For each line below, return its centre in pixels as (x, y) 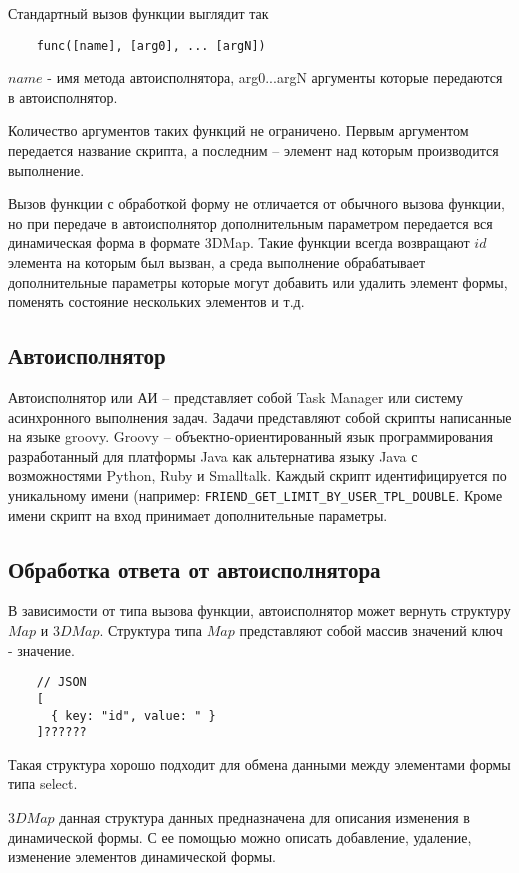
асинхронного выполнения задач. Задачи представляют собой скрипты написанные (260, 416)
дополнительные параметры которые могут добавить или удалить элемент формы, (258, 281)
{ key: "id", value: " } (133, 715)
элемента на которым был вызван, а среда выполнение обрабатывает (217, 262)
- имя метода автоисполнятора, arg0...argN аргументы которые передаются (275, 77)
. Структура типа (151, 630)
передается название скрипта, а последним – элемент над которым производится (253, 150)
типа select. (43, 783)
